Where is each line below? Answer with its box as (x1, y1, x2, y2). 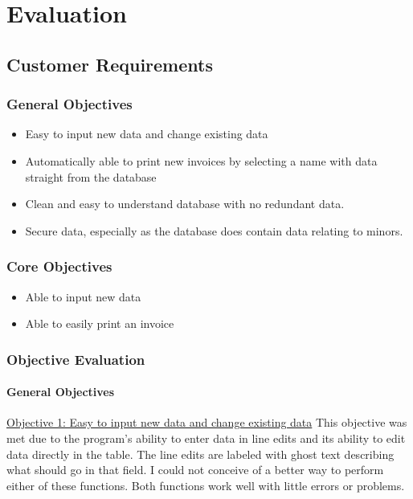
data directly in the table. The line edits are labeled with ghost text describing (6, 445, 395, 462)
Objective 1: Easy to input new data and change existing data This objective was (6, 414, 407, 431)
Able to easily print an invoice (25, 315, 174, 332)
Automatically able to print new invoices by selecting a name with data (25, 152, 378, 169)
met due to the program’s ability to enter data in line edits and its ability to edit (6, 429, 406, 446)
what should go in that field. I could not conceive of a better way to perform (6, 461, 384, 478)
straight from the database (25, 168, 157, 185)
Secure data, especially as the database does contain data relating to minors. (25, 222, 403, 239)
